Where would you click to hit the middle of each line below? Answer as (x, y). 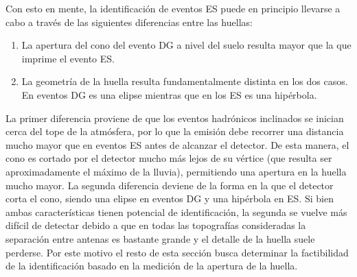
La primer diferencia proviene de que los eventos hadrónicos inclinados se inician (175, 118)
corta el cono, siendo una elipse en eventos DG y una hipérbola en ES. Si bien (170, 198)
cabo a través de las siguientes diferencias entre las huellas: (129, 22)
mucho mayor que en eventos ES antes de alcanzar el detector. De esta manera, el (177, 144)
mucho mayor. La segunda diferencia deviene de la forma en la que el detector (170, 185)
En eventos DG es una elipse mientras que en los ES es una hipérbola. (169, 94)
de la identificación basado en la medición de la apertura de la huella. (152, 266)
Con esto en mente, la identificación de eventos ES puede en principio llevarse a (173, 8)
